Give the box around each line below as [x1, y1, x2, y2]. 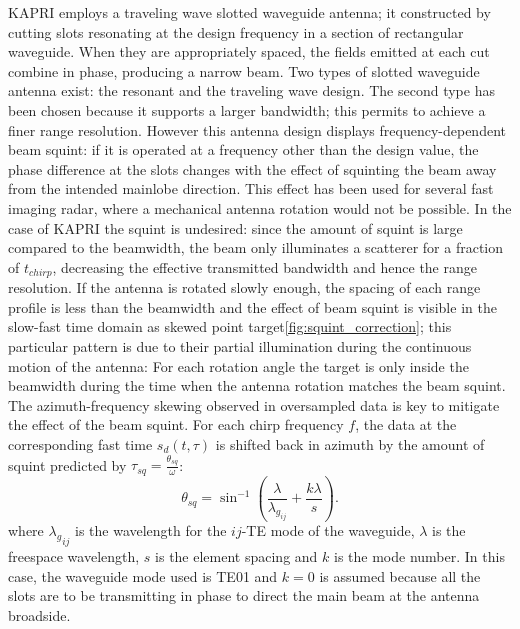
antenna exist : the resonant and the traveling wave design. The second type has [8, 80, 495, 101]
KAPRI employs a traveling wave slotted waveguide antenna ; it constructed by [8, 2, 491, 22]
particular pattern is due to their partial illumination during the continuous [8, 335, 472, 356]
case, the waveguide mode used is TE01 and [8, 565, 278, 586]
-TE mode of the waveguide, [241, 520, 415, 541]
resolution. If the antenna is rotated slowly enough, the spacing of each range [8, 277, 481, 298]
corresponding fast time [8, 433, 153, 454]
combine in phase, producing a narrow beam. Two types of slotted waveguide [8, 60, 480, 81]
